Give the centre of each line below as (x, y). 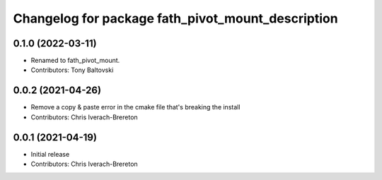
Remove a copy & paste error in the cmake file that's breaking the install (135, 107)
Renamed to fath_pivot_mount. (75, 61)
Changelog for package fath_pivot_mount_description (176, 18)
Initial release (50, 154)
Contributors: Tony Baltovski (72, 70)
